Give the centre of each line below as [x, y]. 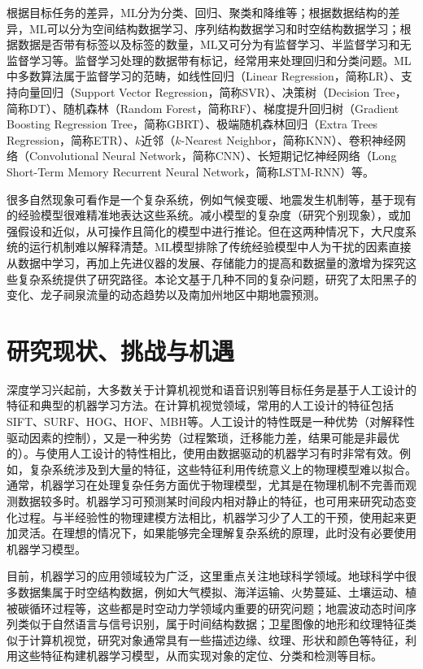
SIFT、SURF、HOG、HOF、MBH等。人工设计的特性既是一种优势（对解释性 [211, 421]
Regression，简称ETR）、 [71, 139]
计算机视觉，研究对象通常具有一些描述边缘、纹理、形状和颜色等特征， [217, 639]
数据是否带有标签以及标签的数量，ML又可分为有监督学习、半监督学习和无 [214, 44]
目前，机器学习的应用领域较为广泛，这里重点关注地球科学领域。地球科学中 [206, 576]
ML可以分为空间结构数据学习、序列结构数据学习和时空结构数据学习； [214, 28]
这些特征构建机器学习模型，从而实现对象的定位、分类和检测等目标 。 [200, 656]
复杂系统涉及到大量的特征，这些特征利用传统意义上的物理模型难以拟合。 [222, 469]
